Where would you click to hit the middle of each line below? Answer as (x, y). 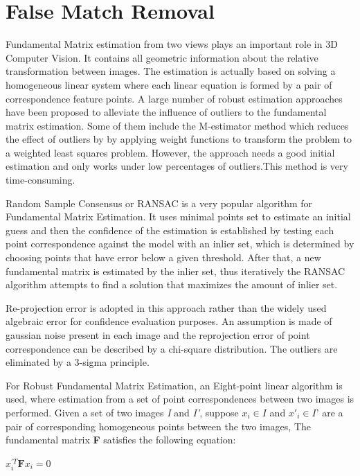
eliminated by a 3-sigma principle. (78, 362)
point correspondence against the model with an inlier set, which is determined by (180, 244)
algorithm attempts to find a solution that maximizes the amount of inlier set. (172, 284)
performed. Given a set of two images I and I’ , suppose (122, 412)
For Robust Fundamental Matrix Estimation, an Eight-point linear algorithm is (174, 385)
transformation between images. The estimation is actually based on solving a (171, 71)
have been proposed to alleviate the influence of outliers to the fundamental (166, 112)
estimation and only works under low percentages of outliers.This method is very (177, 166)
